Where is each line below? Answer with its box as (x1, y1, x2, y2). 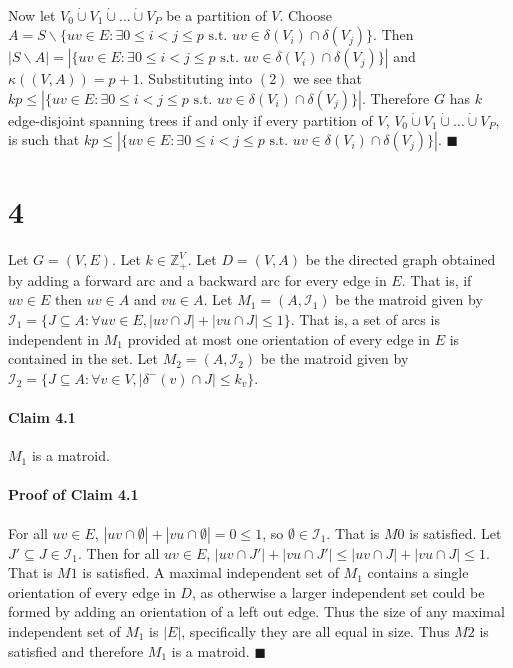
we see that (293, 68, 362, 89)
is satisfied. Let (409, 522, 502, 543)
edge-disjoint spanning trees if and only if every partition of (8, 109, 373, 130)
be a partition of (166, 4, 267, 25)
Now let (8, 4, 56, 25)
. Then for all (78, 542, 160, 563)
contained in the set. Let (8, 348, 158, 369)
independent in (8, 328, 100, 349)
